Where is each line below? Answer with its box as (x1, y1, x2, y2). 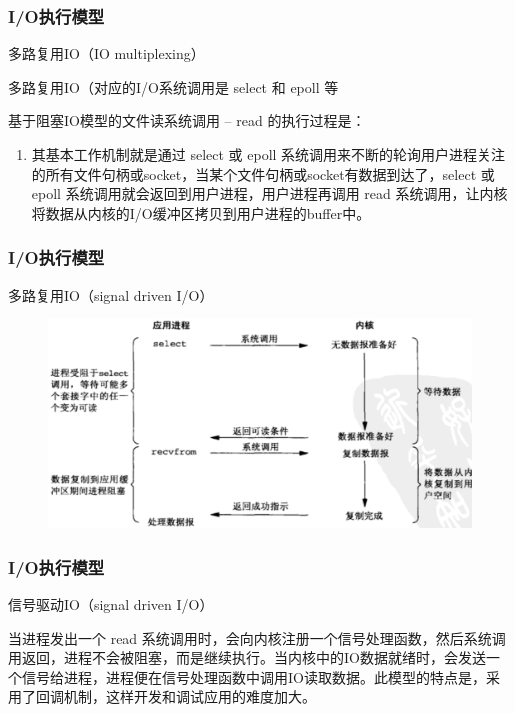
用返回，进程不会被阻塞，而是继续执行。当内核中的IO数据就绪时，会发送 (8, 647, 486, 668)
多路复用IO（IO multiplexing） (8, 43, 205, 64)
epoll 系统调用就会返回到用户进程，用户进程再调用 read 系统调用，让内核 (31, 183, 508, 204)
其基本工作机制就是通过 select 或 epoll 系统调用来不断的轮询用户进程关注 (31, 144, 506, 164)
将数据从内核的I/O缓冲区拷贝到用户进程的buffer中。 (31, 202, 371, 223)
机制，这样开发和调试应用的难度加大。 (63, 686, 316, 707)
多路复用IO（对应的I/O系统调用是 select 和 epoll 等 (8, 76, 339, 97)
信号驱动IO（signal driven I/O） (8, 594, 214, 615)
